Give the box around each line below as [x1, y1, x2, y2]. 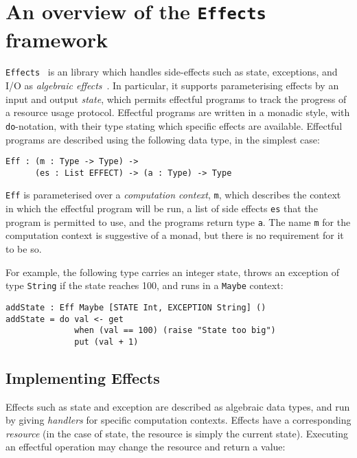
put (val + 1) [74, 336, 139, 347]
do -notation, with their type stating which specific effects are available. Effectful [5, 118, 343, 133]
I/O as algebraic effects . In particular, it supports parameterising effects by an [5, 78, 339, 93]
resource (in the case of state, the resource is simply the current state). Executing [5, 426, 348, 440]
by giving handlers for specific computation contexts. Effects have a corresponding [5, 413, 352, 427]
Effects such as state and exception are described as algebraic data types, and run [5, 399, 350, 413]
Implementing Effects [5, 367, 160, 388]
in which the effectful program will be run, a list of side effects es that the [5, 201, 318, 216]
